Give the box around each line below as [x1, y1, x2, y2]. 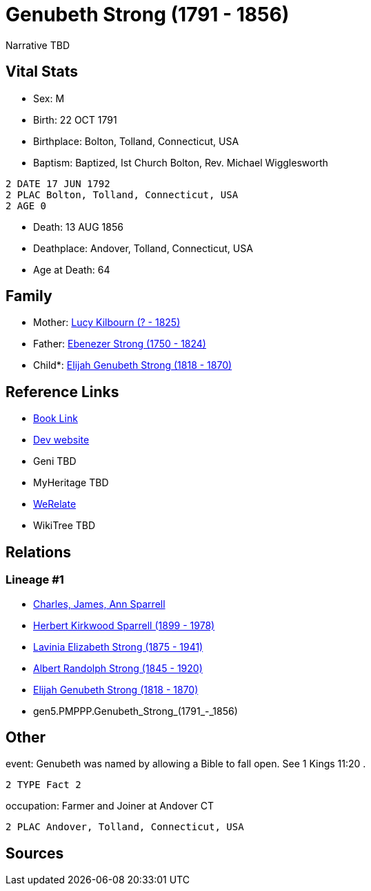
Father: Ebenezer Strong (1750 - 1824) [33, 338, 206, 350]
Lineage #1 [6, 573, 64, 587]
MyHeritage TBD [33, 477, 109, 489]
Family [6, 287, 52, 305]
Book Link [33, 412, 78, 425]
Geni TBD [33, 455, 77, 468]
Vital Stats [6, 63, 79, 81]
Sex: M [33, 92, 65, 104]
